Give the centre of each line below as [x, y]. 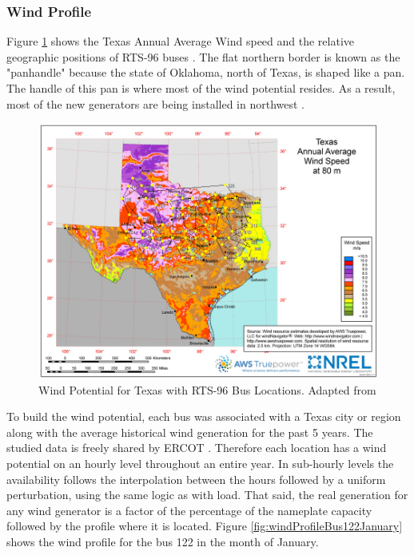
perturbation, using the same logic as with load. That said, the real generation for [207, 495]
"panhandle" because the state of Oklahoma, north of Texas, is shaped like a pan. [206, 72]
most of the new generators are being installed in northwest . [156, 103]
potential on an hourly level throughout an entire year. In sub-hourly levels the [200, 463]
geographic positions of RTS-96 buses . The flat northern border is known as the [203, 56]
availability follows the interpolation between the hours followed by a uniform [196, 479]
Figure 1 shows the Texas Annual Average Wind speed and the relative [180, 41]
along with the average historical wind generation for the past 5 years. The [190, 432]
